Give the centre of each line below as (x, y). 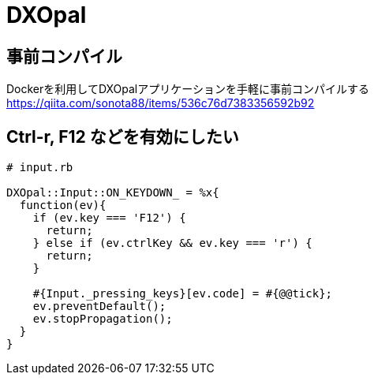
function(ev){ (63, 205)
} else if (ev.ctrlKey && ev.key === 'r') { (172, 243)
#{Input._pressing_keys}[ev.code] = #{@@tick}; (183, 294)
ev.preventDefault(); (99, 306)
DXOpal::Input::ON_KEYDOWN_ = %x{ (113, 193)
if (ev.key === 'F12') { (109, 218)
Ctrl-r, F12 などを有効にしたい (123, 136)
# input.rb (40, 168)
